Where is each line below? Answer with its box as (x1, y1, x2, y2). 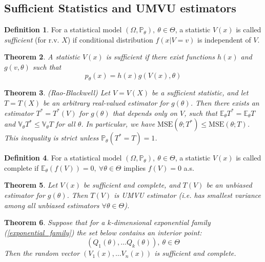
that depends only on (112, 107, 177, 118)
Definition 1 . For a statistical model (4, 24, 122, 35)
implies (124, 162, 146, 173)
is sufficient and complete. (154, 248, 236, 258)
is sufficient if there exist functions (106, 51, 215, 62)
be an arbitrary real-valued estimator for (43, 97, 169, 108)
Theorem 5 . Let (4, 179, 58, 190)
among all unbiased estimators (4, 199, 99, 210)
